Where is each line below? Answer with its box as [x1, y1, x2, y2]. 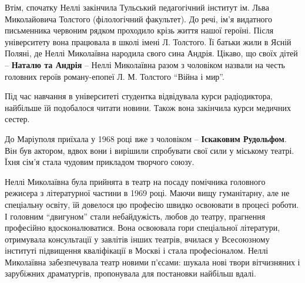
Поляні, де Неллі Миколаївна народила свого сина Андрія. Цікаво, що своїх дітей [5, 47, 298, 59]
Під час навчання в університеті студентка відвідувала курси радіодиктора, [5, 90, 273, 102]
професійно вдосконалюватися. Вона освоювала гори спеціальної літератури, [5, 221, 280, 234]
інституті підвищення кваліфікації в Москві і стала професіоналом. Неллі [5, 244, 269, 257]
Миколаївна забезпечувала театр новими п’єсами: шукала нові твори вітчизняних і [5, 255, 300, 268]
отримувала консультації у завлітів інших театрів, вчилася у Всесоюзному [5, 233, 270, 245]
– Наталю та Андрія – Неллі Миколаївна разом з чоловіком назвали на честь [5, 58, 285, 70]
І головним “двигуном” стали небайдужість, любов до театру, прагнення [5, 210, 266, 222]
